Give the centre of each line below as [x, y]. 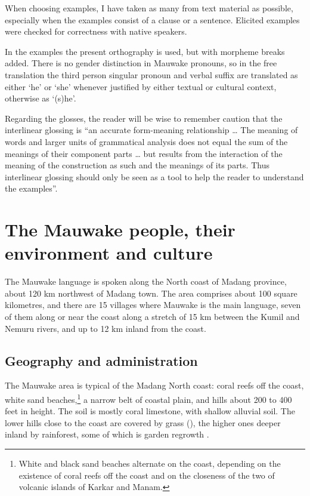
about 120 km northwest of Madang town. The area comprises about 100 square [151, 293]
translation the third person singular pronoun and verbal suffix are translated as [151, 74]
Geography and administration [101, 360]
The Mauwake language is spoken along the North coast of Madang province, [146, 281]
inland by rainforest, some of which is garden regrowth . [107, 434]
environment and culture [109, 253]
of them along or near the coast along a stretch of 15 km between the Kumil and [152, 316]
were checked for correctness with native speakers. [96, 31]
